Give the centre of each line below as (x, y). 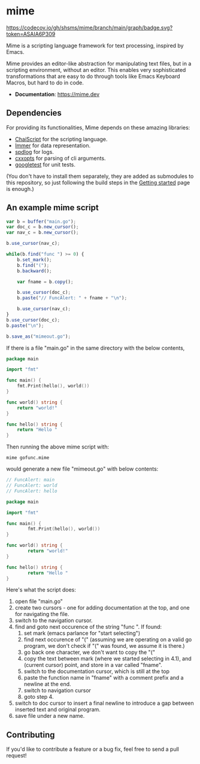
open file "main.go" (39, 601)
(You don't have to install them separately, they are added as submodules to (100, 176)
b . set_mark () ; (34, 260)
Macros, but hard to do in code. (45, 83)
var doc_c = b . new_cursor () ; (43, 227)
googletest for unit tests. (45, 164)
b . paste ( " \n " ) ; (25, 325)
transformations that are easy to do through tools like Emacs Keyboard (93, 76)
